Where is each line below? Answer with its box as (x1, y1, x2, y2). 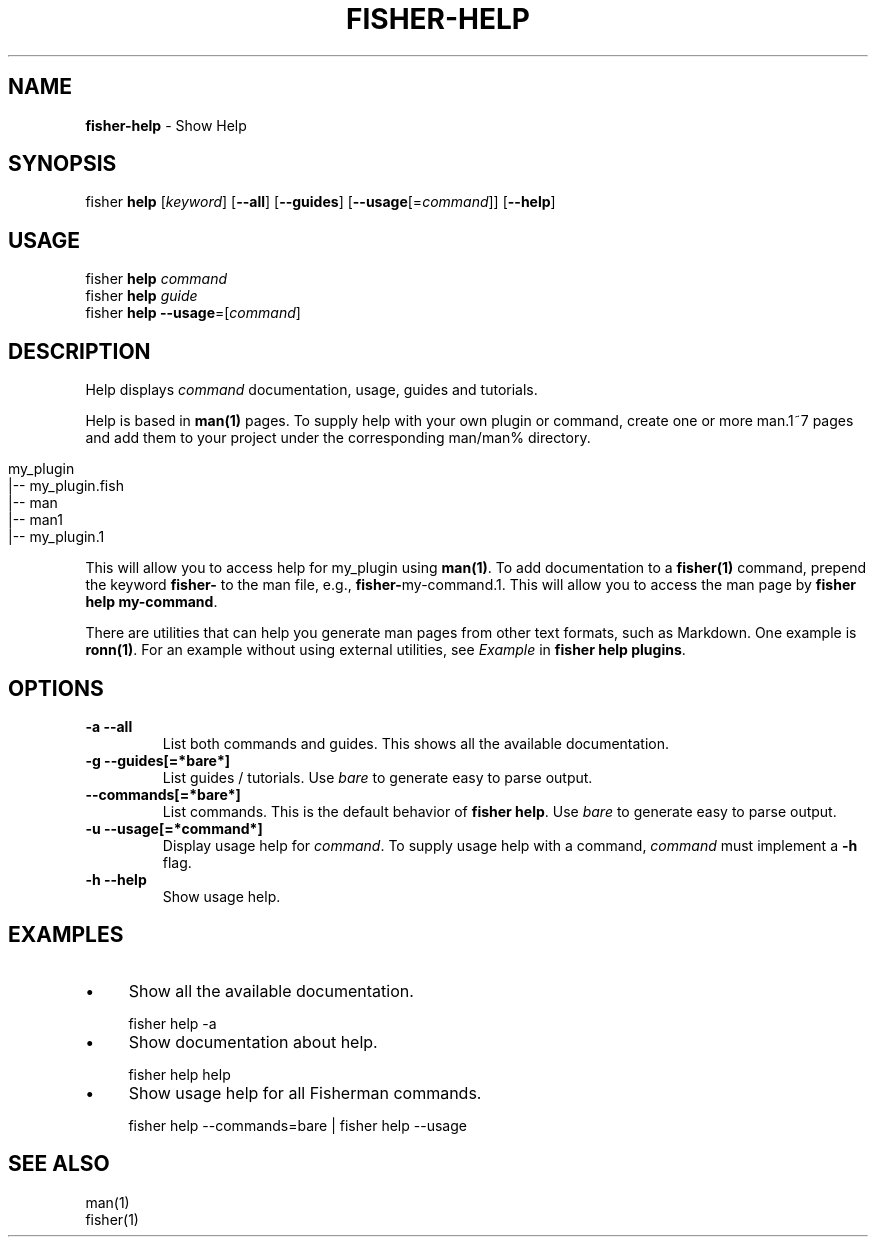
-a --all (85, 717, 133, 735)
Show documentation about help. (128, 1031, 378, 1052)
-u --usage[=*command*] (85, 819, 263, 837)
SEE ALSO (8, 1151, 110, 1177)
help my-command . (85, 593, 218, 611)
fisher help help (128, 1065, 231, 1083)
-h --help (85, 870, 147, 888)
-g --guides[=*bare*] (85, 751, 231, 769)
